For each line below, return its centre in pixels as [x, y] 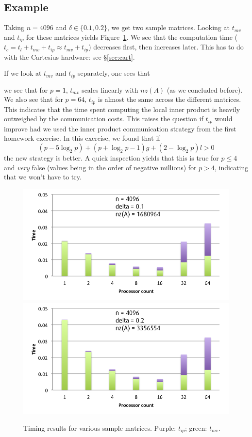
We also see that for [34, 99]
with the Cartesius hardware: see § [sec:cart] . [69, 57]
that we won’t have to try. [43, 177]
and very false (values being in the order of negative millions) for [100, 167]
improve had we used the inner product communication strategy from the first [120, 128]
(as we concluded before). [205, 89]
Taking [14, 27]
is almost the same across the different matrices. [169, 99]
